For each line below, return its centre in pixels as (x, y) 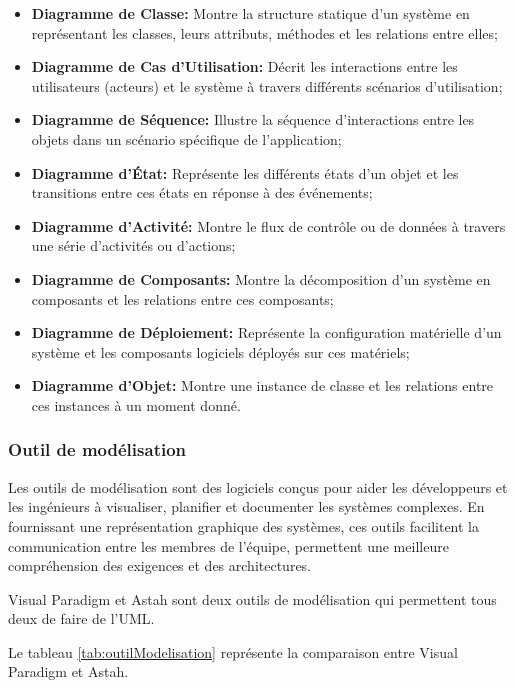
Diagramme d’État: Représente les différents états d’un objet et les (245, 172)
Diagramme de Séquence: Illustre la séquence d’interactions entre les (253, 119)
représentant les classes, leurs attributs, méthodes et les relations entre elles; (264, 32)
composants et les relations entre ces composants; (182, 298)
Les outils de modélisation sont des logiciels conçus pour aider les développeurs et (258, 486)
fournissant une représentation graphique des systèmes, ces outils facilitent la (244, 525)
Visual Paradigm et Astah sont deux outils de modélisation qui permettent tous (252, 598)
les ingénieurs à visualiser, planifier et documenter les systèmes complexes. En (246, 506)
